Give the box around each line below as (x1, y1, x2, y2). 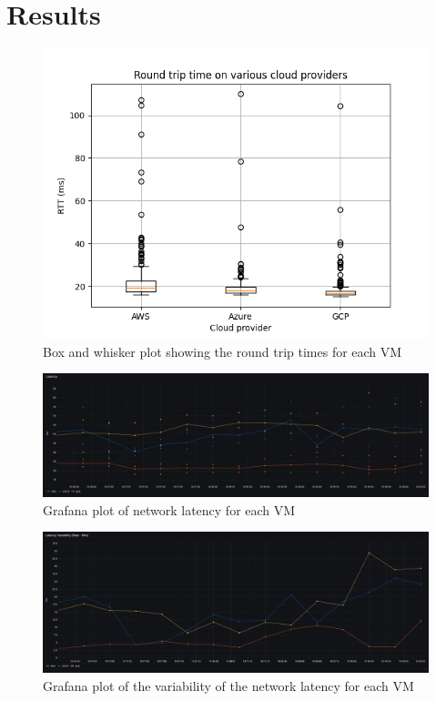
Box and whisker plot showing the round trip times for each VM (43, 341, 402, 361)
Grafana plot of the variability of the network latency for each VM (43, 676, 414, 695)
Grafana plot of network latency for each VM (43, 500, 296, 519)
